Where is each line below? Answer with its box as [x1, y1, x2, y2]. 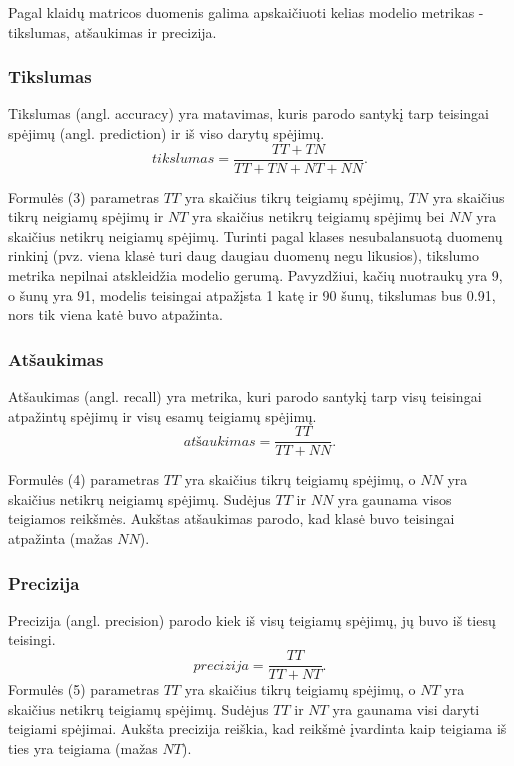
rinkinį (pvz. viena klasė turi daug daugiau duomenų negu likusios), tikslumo [8, 245, 480, 266]
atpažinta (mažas [8, 528, 113, 549]
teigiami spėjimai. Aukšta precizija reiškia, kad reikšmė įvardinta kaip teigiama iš [8, 718, 507, 739]
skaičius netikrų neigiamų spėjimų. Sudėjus [8, 488, 271, 509]
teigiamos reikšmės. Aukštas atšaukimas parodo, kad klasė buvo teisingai [8, 508, 455, 529]
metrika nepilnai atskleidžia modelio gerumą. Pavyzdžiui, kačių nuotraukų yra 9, [8, 265, 503, 286]
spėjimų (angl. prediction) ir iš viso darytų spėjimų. [8, 123, 325, 143]
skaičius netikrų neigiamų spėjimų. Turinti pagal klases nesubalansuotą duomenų [8, 225, 503, 246]
